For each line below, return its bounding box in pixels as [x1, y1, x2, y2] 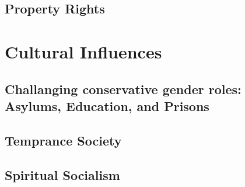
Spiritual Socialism [5, 165, 120, 183]
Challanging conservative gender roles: [5, 79, 242, 98]
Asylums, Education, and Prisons [5, 96, 209, 115]
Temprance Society [5, 131, 122, 149]
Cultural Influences [5, 39, 162, 63]
